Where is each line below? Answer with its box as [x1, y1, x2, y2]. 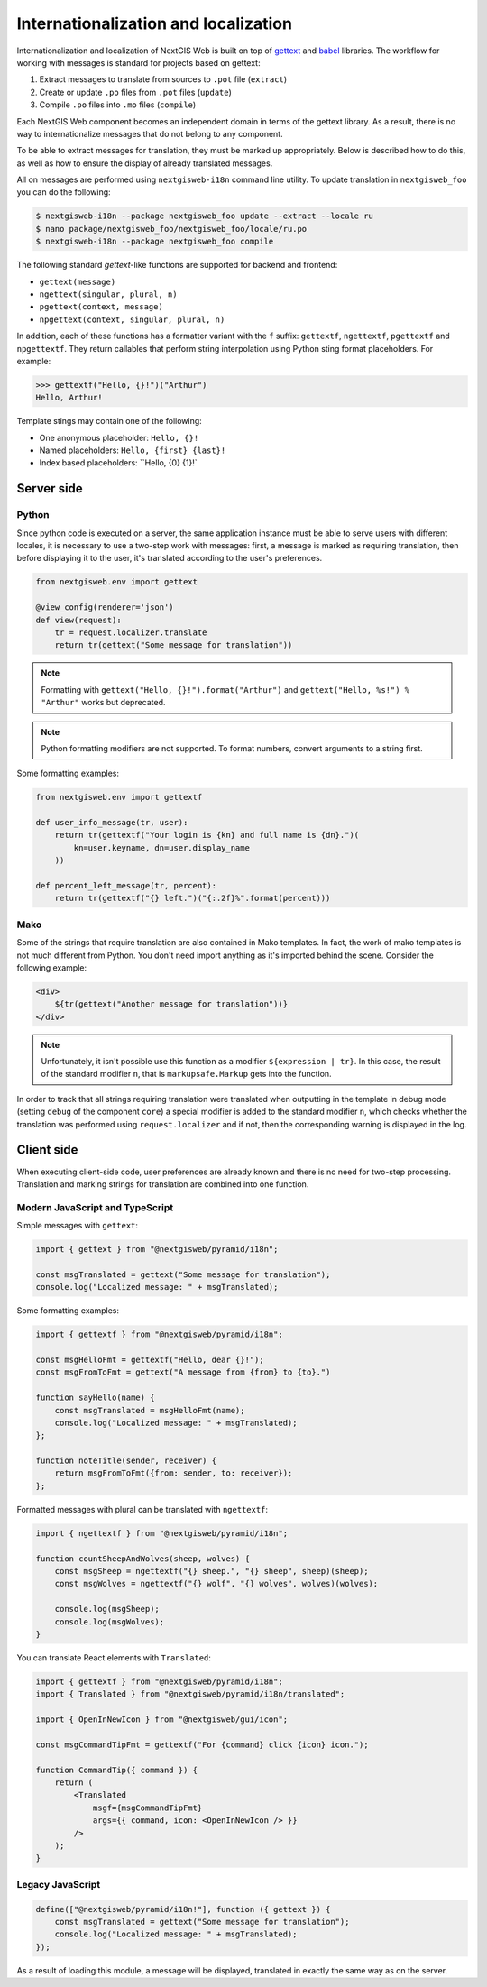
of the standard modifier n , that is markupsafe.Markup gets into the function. [41, 1069, 333, 1080]
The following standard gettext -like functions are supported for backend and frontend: [16, 260, 338, 271]
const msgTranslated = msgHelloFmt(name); [54, 1405, 245, 1415]
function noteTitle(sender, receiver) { [35, 1456, 216, 1466]
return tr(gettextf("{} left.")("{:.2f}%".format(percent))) [54, 893, 331, 904]
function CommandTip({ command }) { [35, 1764, 198, 1775]
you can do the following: [16, 187, 112, 198]
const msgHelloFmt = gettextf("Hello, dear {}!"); [35, 1354, 265, 1365]
